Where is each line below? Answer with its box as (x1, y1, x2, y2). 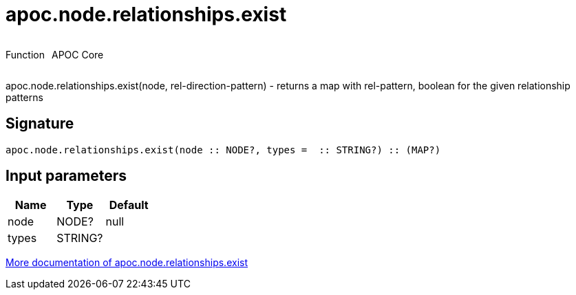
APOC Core (51, 48, 104, 61)
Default (109, 198, 149, 212)
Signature (6, 115, 74, 133)
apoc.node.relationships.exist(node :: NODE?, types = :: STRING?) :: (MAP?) (6, 144, 441, 155)
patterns (6, 91, 43, 103)
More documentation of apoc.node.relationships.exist (6, 256, 248, 269)
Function (6, 48, 45, 61)
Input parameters (6, 167, 127, 185)
